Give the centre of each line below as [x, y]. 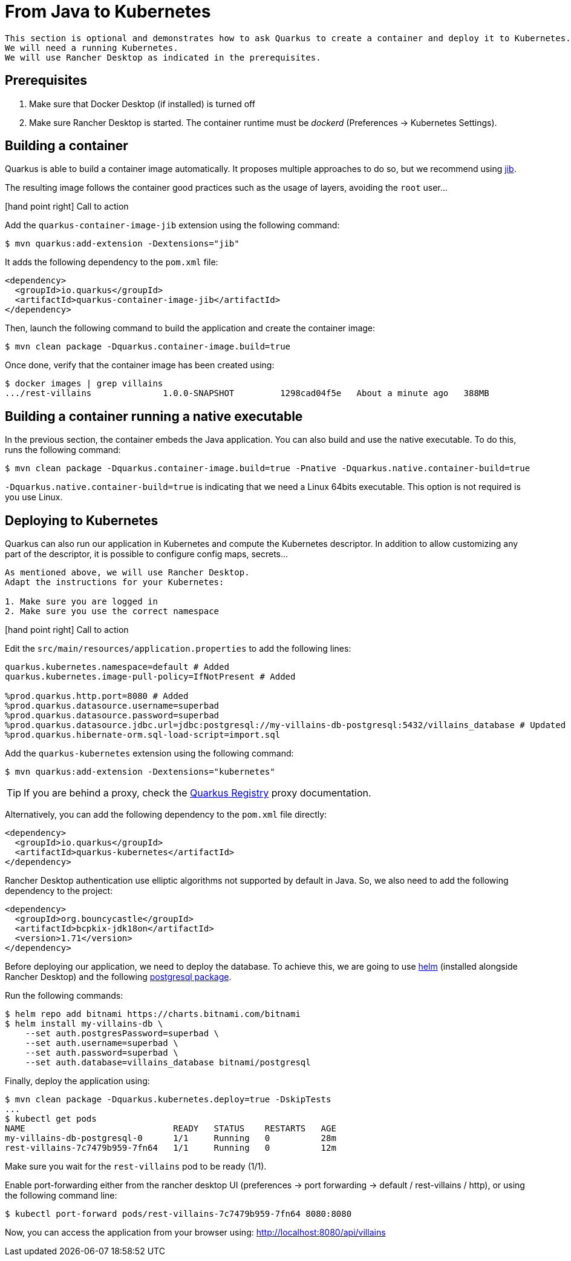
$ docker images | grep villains [84, 384]
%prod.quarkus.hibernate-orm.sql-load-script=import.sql [143, 735]
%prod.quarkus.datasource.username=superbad [112, 706]
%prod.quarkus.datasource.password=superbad [112, 716]
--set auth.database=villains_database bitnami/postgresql [168, 1063]
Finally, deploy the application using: [77, 1081]
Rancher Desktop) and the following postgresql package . [118, 977]
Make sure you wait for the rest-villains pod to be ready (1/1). [136, 1167]
